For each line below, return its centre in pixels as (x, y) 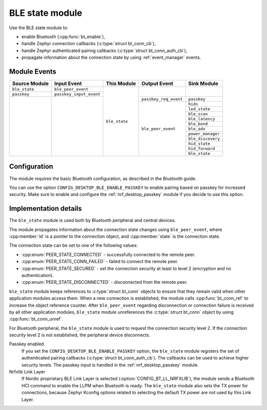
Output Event (157, 84)
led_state (199, 109)
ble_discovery (204, 139)
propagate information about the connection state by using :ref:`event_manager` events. (111, 57)
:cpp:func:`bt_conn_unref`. (36, 319)
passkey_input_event (77, 94)
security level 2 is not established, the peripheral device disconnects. (80, 335)
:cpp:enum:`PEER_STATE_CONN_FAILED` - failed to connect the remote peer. (100, 262)
